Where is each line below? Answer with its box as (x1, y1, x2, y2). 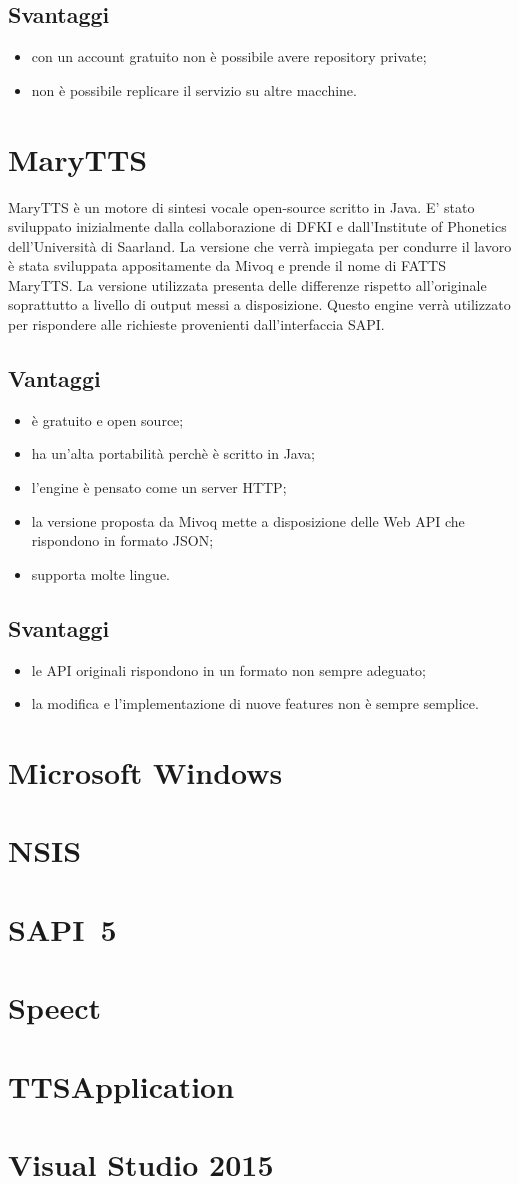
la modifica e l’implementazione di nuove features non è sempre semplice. (31, 693, 479, 714)
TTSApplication (8, 1065, 235, 1106)
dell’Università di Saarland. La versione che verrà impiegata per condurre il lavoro (8, 235, 512, 256)
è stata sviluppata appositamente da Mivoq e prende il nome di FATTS (8, 255, 446, 276)
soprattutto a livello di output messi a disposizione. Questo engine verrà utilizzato (8, 294, 511, 315)
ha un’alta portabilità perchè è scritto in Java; (31, 443, 315, 464)
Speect (8, 987, 102, 1028)
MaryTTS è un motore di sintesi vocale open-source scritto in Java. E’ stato (8, 196, 475, 217)
